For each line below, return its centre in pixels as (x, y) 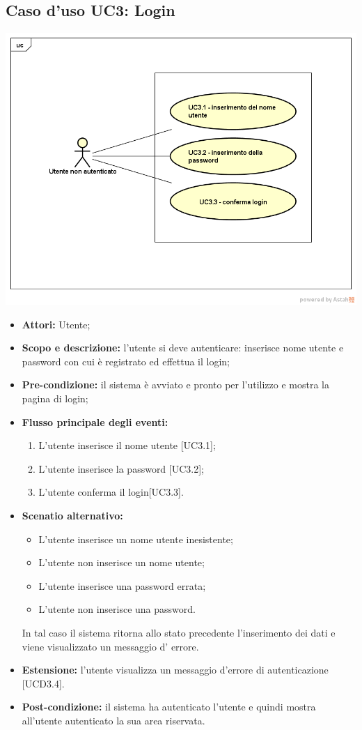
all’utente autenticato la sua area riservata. (113, 720)
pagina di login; (55, 398)
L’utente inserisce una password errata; (122, 585)
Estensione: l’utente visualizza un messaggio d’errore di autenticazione (175, 670)
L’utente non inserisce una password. (117, 609)
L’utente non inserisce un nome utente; (121, 562)
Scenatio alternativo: (72, 515)
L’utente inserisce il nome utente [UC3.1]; (127, 445)
